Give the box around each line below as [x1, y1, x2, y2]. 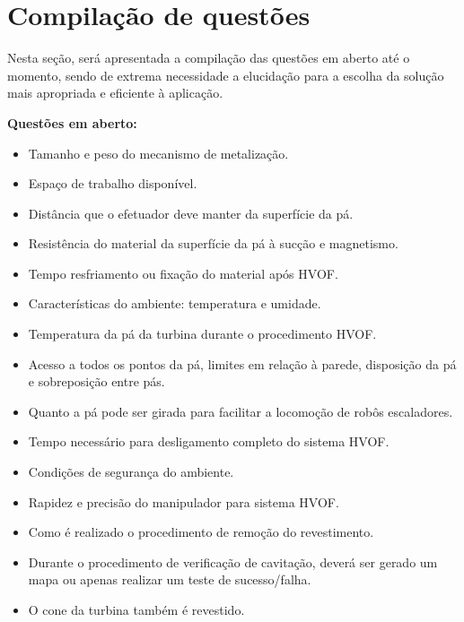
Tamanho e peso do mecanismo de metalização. [28, 143, 289, 162]
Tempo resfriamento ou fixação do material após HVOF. [28, 263, 338, 282]
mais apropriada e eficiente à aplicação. [7, 83, 223, 102]
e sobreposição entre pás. [28, 372, 165, 391]
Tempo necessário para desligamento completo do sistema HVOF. [28, 432, 390, 451]
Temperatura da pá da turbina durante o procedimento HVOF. [28, 324, 377, 343]
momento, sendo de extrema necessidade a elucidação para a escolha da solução [7, 65, 444, 84]
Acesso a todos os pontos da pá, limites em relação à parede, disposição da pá [28, 354, 457, 373]
